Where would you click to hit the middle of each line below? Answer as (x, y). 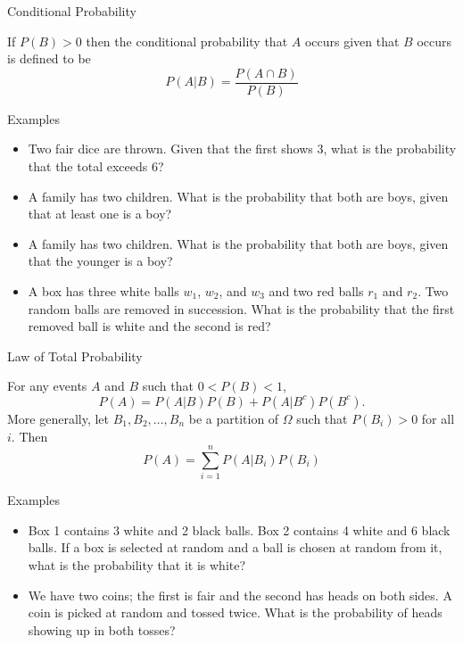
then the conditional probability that (187, 41)
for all (438, 418)
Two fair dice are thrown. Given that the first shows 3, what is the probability (242, 149)
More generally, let (58, 418)
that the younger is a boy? (100, 261)
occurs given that (352, 41)
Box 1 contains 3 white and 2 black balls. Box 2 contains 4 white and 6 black (239, 529)
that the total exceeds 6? (96, 166)
